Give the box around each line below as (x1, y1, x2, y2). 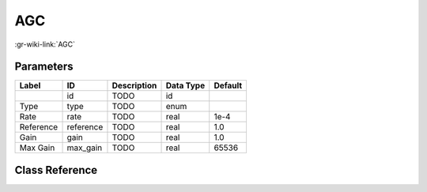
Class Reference (14, 163, 98, 177)
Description (111, 80, 157, 91)
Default (213, 80, 243, 91)
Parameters (14, 60, 74, 73)
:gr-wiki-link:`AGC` (14, 40, 75, 49)
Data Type (165, 80, 206, 91)
